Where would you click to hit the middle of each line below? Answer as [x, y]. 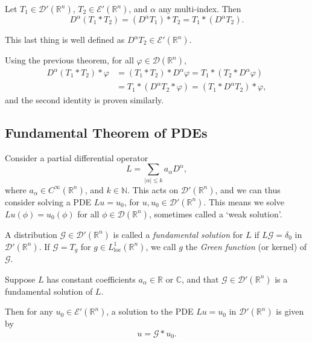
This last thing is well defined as [65, 39]
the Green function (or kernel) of [246, 246]
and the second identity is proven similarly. [84, 100]
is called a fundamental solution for [178, 234]
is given [290, 311]
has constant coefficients [91, 279]
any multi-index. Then [200, 8]
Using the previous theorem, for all [69, 60]
